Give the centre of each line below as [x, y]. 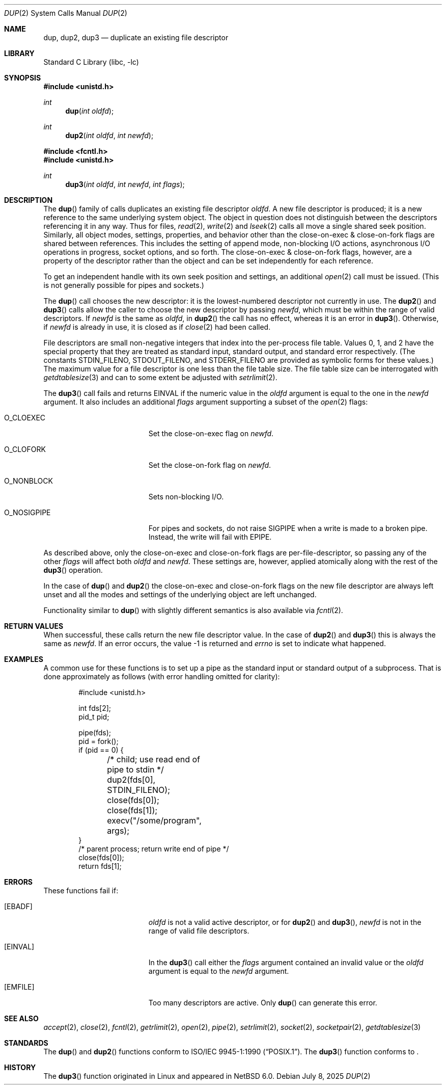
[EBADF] [18, 906]
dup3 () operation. [73, 570]
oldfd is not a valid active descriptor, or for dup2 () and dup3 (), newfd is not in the [285, 922]
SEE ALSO [21, 1018]
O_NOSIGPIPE [27, 512]
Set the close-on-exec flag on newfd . [211, 433]
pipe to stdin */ [135, 769]
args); [118, 831]
